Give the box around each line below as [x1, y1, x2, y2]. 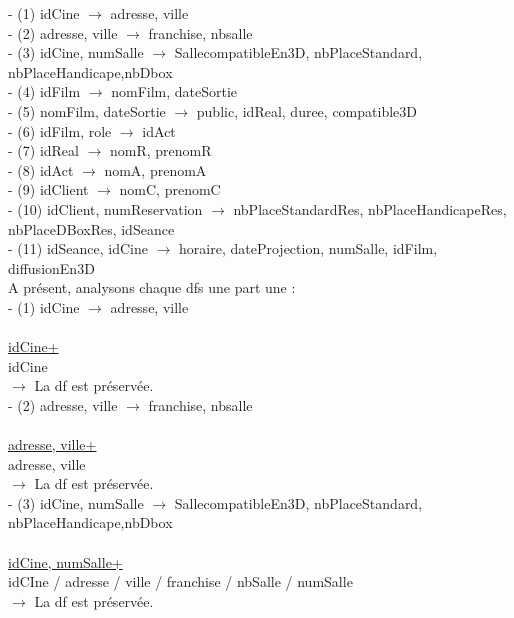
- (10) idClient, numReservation [8, 198, 203, 219]
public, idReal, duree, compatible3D [196, 100, 417, 121]
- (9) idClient [8, 179, 89, 200]
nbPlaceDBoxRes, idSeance [8, 218, 175, 239]
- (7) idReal [8, 140, 79, 161]
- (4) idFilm [8, 81, 81, 102]
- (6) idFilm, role [8, 120, 112, 141]
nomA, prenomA [104, 159, 207, 180]
